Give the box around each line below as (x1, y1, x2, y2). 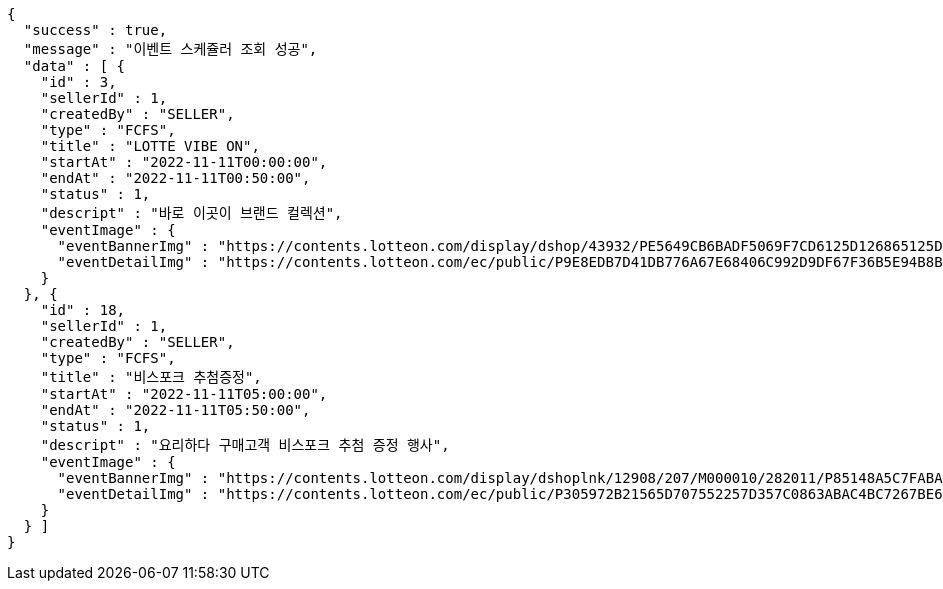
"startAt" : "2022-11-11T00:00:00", (40, 154, 328, 170)
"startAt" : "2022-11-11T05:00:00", (40, 386, 328, 402)
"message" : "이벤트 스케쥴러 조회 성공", (23, 41, 318, 57)
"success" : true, (23, 22, 168, 38)
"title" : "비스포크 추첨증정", (40, 369, 262, 385)
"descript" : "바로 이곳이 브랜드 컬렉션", (40, 205, 343, 221)
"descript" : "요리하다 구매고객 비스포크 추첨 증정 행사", (40, 437, 450, 453)
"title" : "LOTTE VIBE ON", (40, 138, 260, 154)
